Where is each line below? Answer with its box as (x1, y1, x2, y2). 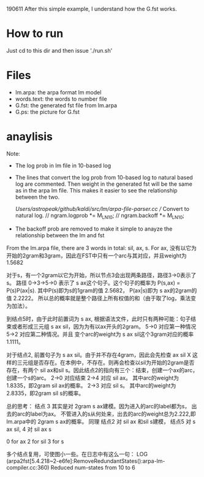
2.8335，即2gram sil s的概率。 (6, 389, 85, 397)
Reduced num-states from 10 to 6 (50, 464, 136, 471)
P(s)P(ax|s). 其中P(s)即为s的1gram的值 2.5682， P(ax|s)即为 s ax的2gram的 (6, 286, 197, 294)
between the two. (15, 193, 60, 200)
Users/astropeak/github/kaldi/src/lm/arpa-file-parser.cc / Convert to (15, 205, 190, 212)
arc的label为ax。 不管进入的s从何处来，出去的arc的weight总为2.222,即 (17, 410, 196, 418)
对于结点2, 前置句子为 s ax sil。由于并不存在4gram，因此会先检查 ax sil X (6, 351, 191, 358)
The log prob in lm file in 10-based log (15, 162, 111, 169)
